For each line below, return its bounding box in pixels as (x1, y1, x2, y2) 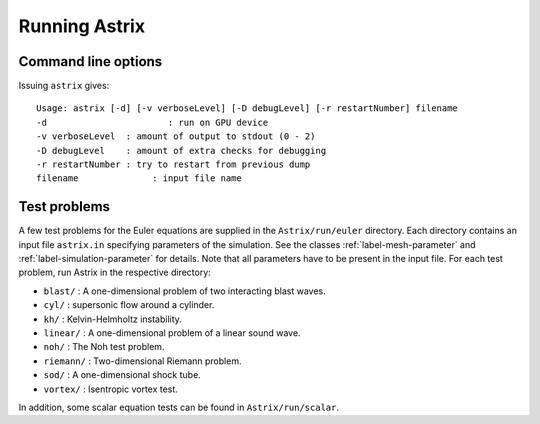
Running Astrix (18, 15, 145, 37)
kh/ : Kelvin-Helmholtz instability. (43, 313, 182, 325)
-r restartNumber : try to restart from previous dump (36, 159, 311, 170)
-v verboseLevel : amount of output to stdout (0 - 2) (36, 131, 316, 142)
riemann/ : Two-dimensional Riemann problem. (43, 355, 242, 367)
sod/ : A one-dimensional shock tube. (43, 369, 202, 381)
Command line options (18, 53, 163, 70)
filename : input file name (36, 173, 242, 184)
